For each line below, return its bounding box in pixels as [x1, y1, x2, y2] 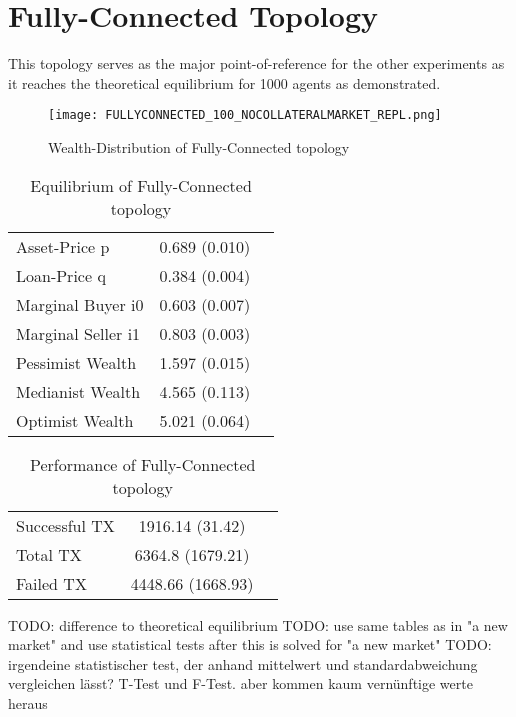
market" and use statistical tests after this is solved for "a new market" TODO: [8, 634, 492, 655]
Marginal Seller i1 [16, 321, 141, 345]
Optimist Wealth [16, 408, 134, 432]
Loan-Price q [16, 263, 106, 287]
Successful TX [16, 513, 115, 537]
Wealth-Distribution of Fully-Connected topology [48, 136, 350, 157]
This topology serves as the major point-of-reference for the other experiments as [8, 53, 505, 74]
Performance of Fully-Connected [30, 452, 256, 476]
